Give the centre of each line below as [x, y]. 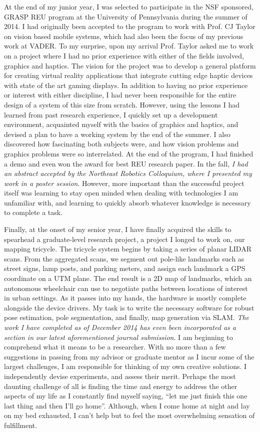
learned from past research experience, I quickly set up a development [111, 114]
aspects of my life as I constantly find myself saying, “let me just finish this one [126, 396]
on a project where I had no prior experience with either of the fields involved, [124, 55]
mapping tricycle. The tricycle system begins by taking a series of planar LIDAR [128, 249]
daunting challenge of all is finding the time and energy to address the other [121, 386]
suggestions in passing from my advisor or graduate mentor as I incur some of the [129, 356]
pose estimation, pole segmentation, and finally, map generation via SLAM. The [127, 317]
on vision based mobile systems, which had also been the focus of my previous [124, 36]
